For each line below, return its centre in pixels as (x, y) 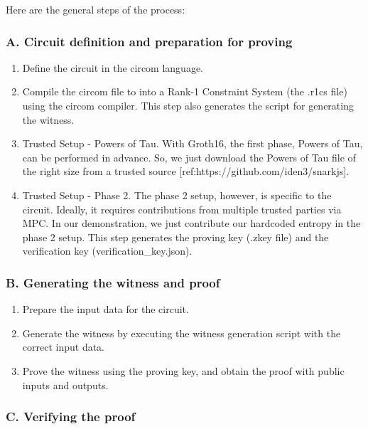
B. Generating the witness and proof (113, 282)
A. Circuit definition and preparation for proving (149, 41)
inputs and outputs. (65, 385)
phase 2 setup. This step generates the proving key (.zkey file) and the (175, 237)
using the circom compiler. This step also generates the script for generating (188, 105)
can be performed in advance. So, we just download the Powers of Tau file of (189, 157)
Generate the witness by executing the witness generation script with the (182, 333)
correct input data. (64, 347)
